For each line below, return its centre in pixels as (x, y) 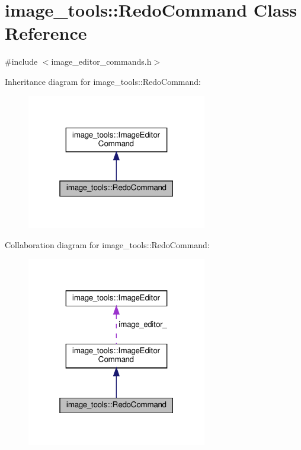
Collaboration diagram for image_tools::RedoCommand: (107, 244)
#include (21, 61)
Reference (46, 33)
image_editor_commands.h (101, 61)
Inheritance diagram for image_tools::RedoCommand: (103, 81)
